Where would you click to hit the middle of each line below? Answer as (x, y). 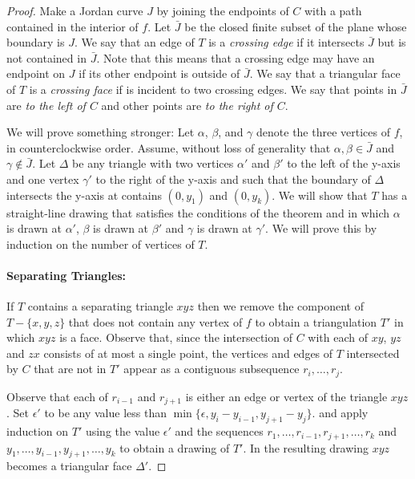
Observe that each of (57, 396)
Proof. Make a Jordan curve (75, 10)
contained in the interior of (73, 26)
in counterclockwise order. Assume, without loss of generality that (169, 147)
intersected (373, 353)
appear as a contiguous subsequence (212, 369)
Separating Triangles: (66, 275)
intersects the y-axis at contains (84, 195)
